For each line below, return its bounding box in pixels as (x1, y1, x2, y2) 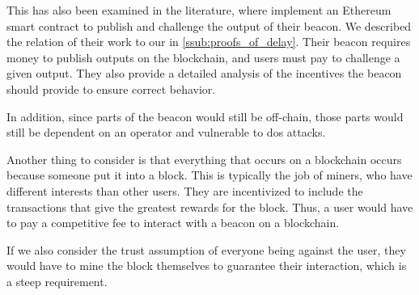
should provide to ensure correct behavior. (6, 80, 216, 97)
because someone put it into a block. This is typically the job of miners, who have (6, 166, 413, 183)
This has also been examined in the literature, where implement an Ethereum (6, 2, 391, 18)
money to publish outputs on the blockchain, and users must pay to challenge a (6, 48, 400, 65)
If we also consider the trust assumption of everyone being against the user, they (6, 241, 406, 258)
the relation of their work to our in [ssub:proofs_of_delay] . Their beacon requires (6, 33, 411, 50)
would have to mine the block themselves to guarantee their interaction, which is (6, 257, 407, 274)
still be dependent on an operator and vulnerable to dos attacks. (6, 124, 326, 141)
